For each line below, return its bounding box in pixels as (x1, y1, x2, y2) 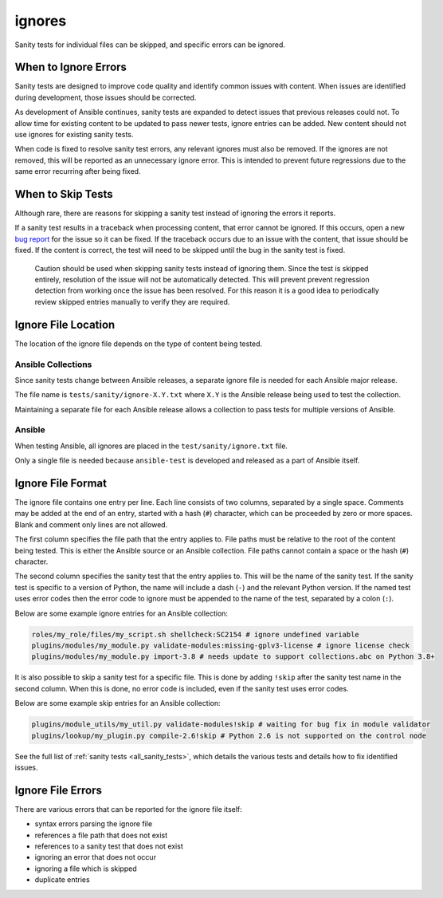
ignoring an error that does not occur (34, 853, 157, 862)
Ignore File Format (14, 477, 108, 490)
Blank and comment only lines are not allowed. (14, 519, 168, 530)
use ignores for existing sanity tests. (14, 130, 134, 140)
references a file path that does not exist (34, 830, 168, 840)
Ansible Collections (14, 359, 92, 370)
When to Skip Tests (14, 187, 113, 201)
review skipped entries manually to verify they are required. (34, 297, 230, 306)
